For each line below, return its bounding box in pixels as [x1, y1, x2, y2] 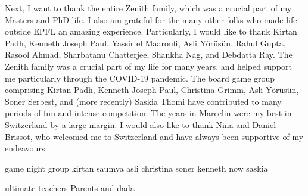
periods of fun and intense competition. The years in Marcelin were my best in [5, 107, 292, 119]
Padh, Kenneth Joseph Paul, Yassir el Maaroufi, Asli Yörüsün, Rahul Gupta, [5, 36, 286, 49]
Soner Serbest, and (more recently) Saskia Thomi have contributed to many [5, 95, 282, 107]
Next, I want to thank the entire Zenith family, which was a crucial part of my [5, 2, 292, 14]
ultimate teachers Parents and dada [5, 182, 135, 194]
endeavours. [5, 142, 48, 154]
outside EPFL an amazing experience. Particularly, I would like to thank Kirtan [5, 25, 297, 38]
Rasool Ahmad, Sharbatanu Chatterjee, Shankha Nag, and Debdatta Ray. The [5, 48, 293, 61]
